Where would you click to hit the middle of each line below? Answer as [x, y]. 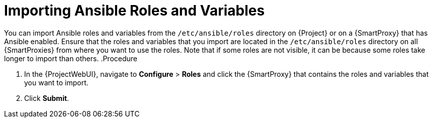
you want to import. [56, 82]
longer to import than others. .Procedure [71, 58]
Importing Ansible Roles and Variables [135, 11]
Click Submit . [47, 98]
